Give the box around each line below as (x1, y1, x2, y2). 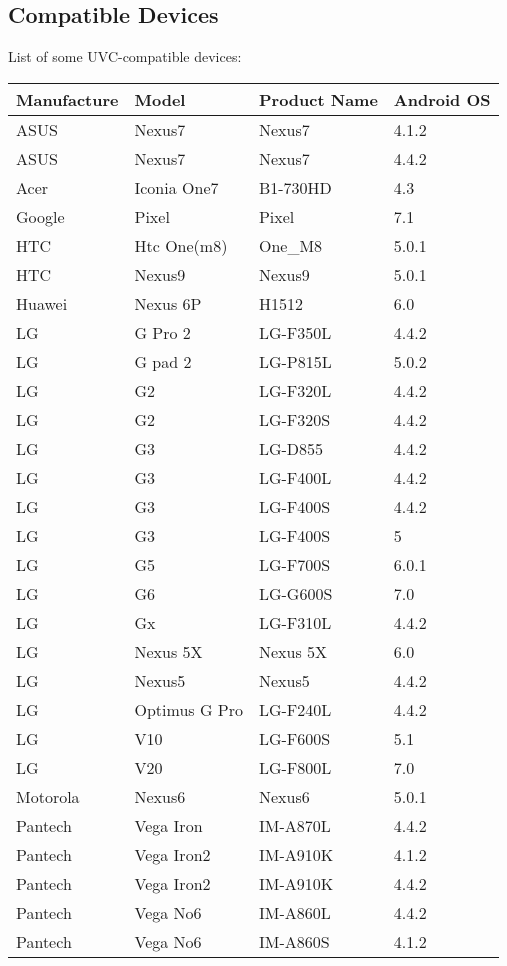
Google (16, 204, 65, 228)
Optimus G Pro (134, 697, 243, 721)
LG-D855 (258, 436, 324, 460)
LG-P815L (258, 349, 332, 373)
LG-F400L (258, 465, 332, 489)
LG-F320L (258, 378, 332, 402)
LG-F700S (258, 552, 331, 576)
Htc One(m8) (134, 233, 228, 257)
